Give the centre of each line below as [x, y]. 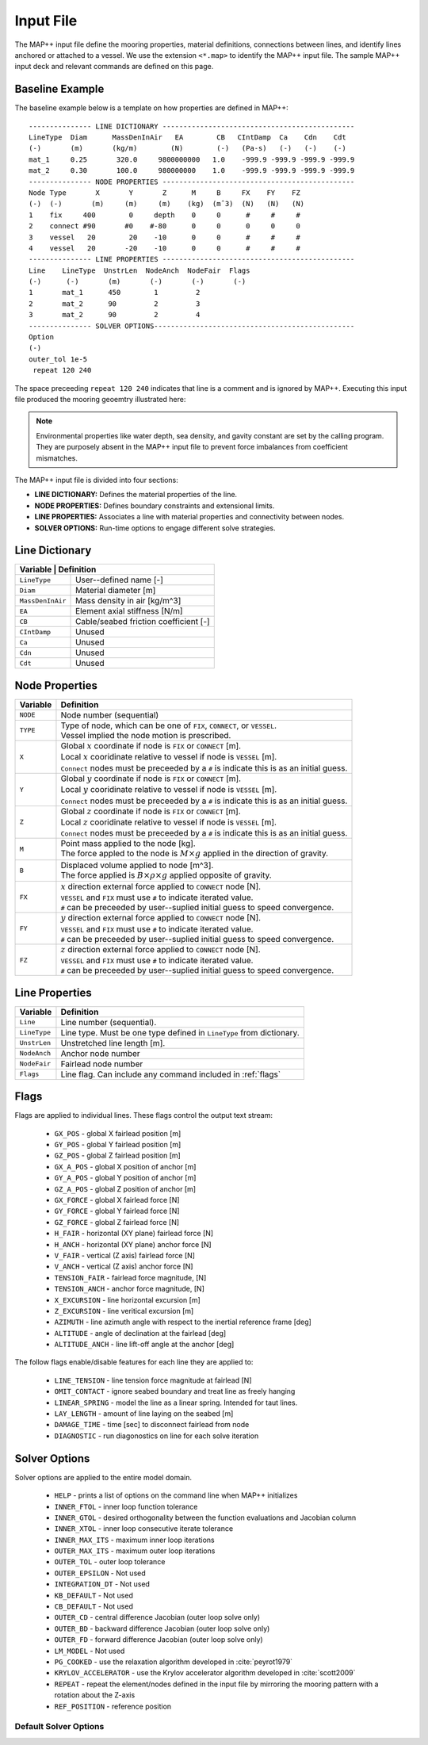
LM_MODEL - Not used [90, 1651]
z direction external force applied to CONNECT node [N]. [160, 949]
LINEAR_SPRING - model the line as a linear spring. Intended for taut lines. [176, 1403]
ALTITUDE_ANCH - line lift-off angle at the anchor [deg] [144, 1345]
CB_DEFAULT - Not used [94, 1606]
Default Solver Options [59, 1727]
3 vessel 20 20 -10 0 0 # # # [164, 237]
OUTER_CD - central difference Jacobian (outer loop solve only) [157, 1617]
